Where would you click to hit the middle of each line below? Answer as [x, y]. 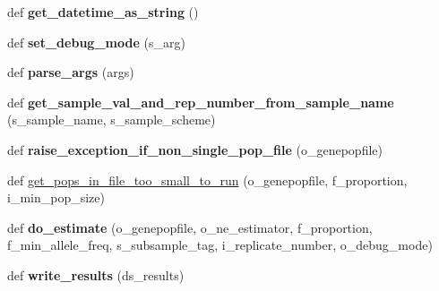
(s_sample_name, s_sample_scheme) [112, 120]
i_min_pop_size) [56, 197]
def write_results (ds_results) [96, 274]
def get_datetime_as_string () [103, 12]
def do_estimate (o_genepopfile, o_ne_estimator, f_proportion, [190, 227]
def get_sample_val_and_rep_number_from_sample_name [201, 102]
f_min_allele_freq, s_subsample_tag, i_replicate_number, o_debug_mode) [220, 245]
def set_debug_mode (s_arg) [96, 42]
